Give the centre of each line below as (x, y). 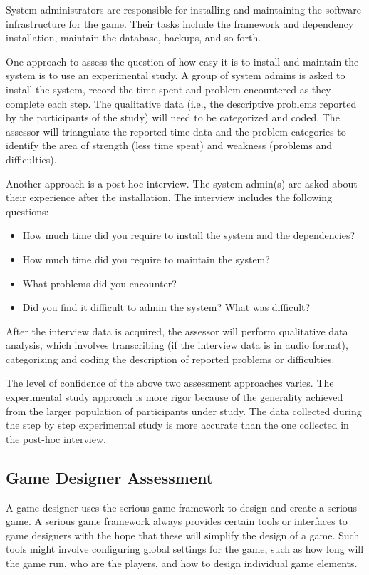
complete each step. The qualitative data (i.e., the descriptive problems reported (181, 103)
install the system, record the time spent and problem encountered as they (168, 89)
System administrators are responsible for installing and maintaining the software (183, 9)
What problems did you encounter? (99, 283)
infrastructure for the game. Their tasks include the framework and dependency (180, 23)
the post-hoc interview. (56, 438)
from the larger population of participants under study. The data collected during (184, 411)
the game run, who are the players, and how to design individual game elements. (182, 563)
